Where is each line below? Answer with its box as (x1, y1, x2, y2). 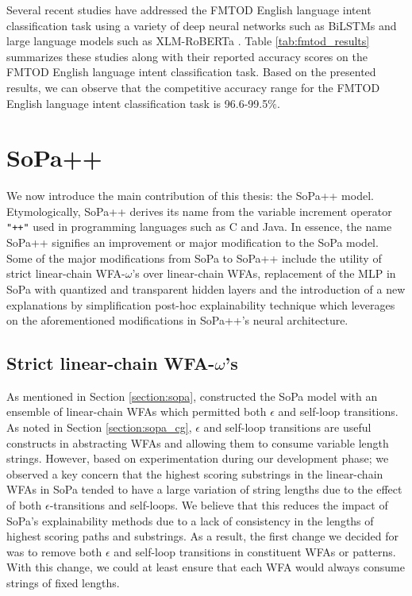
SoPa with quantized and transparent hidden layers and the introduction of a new (6, 280, 406, 297)
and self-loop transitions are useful (203, 419, 372, 436)
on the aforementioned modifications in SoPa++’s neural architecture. (6, 312, 348, 329)
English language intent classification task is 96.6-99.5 (6, 94, 268, 111)
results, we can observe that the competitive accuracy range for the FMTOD (6, 79, 380, 95)
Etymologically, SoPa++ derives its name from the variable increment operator (6, 202, 392, 219)
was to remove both (6, 543, 102, 559)
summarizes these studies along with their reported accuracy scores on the (6, 48, 368, 64)
